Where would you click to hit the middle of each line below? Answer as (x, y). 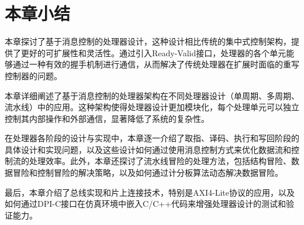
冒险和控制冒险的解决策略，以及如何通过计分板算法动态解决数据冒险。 (148, 173)
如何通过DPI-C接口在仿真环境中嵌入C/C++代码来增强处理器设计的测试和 (146, 204)
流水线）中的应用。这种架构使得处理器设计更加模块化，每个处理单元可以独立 (152, 107)
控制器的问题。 (33, 75)
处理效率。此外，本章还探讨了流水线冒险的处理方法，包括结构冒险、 (160, 161)
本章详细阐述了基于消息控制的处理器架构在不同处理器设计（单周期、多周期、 (152, 95)
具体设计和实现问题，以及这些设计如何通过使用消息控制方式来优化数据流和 (148, 149)
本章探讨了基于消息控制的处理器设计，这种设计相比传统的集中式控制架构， (148, 41)
